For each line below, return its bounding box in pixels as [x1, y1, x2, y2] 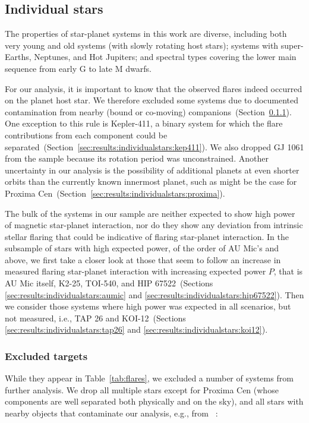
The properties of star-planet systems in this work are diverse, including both [5, 27, 287, 40]
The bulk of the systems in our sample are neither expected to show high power [5, 207, 295, 219]
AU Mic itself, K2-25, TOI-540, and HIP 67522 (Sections [5, 277, 213, 289]
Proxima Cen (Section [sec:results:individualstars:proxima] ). [5, 187, 225, 199]
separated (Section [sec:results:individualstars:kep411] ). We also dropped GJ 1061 [5, 140, 304, 153]
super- [280, 39, 304, 51]
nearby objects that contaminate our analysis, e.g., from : [5, 407, 218, 419]
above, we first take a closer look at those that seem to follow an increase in [5, 253, 281, 266]
